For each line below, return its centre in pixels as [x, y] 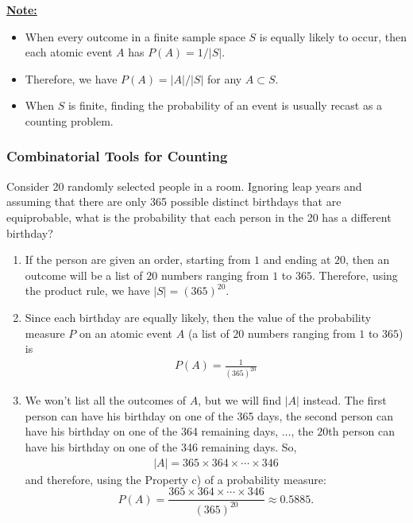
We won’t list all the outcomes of [106, 400]
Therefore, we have [71, 78]
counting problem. [69, 120]
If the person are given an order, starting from [138, 260]
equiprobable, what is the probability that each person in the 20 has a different [199, 217]
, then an [368, 260]
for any [224, 78]
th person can [361, 431]
